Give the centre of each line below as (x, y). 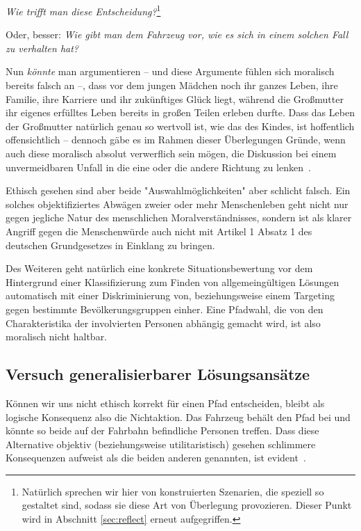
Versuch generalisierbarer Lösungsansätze (158, 374)
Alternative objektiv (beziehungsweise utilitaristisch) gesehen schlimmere (161, 444)
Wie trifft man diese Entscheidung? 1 (83, 10)
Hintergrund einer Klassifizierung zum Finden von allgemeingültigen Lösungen (173, 282)
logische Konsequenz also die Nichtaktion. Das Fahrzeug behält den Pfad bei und (178, 417)
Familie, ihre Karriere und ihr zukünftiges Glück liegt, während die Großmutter (175, 98)
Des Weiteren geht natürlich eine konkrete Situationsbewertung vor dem (159, 268)
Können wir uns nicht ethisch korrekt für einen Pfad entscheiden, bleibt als (165, 403)
